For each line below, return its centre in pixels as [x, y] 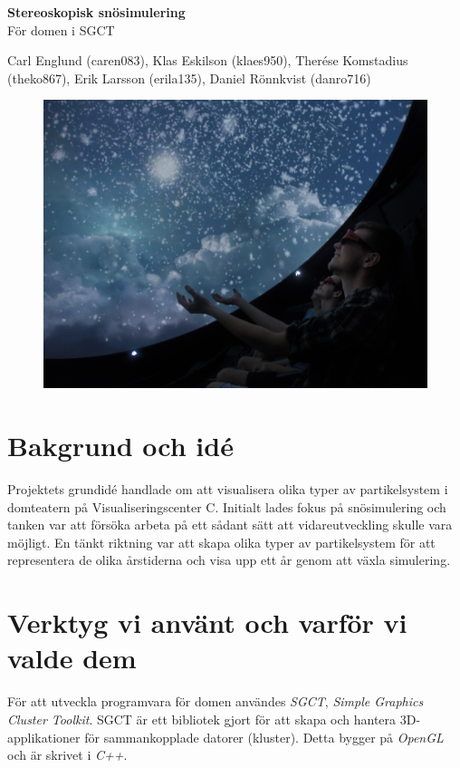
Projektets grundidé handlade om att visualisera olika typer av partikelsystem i [228, 489]
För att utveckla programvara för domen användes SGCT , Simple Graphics [216, 701]
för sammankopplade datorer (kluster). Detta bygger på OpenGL [264, 737]
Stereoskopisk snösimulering [96, 12]
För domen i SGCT [61, 29]
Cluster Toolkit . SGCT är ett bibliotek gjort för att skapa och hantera [202, 719]
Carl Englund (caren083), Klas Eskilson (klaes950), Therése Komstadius [208, 60]
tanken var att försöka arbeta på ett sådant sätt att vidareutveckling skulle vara [230, 525]
